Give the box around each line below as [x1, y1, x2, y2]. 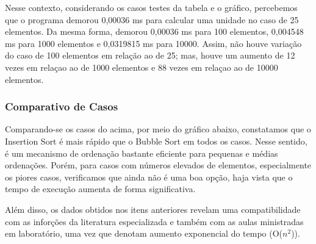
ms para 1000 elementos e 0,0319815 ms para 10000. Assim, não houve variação [5, 37, 302, 49]
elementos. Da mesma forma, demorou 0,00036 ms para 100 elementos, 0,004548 [5, 25, 304, 38]
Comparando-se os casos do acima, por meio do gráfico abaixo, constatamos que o [5, 123, 311, 135]
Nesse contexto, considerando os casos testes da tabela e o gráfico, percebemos [5, 1, 298, 13]
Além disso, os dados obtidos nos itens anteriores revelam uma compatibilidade [5, 203, 301, 215]
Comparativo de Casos [5, 99, 118, 114]
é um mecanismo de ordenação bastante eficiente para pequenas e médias [5, 146, 278, 159]
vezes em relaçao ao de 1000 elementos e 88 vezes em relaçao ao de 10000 [5, 60, 278, 73]
